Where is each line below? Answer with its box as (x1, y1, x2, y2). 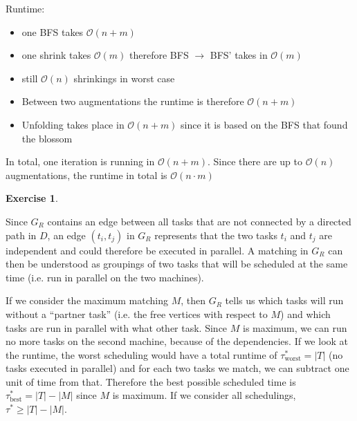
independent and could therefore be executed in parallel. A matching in (6, 243, 309, 257)
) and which (280, 306, 331, 321)
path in (6, 227, 37, 242)
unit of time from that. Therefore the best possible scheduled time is (6, 374, 296, 389)
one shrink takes (21, 48, 91, 62)
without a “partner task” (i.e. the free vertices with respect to (6, 306, 268, 321)
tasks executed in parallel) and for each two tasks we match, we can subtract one (6, 361, 349, 375)
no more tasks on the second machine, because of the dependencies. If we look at (6, 334, 349, 348)
